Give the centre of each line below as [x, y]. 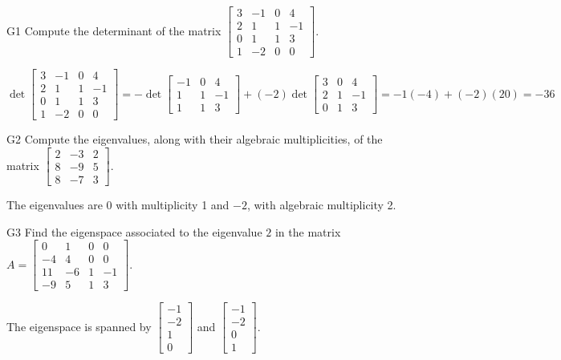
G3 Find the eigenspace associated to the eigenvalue [134, 231]
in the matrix [308, 231]
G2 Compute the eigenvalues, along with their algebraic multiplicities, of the [195, 139]
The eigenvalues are [55, 204]
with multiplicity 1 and [173, 204]
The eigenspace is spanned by [79, 326]
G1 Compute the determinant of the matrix [114, 30]
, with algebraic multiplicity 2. [321, 204]
